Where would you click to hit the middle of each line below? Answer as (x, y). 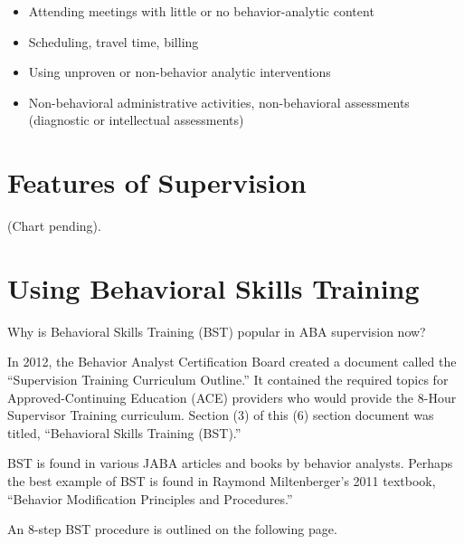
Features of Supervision (157, 182)
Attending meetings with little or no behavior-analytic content (201, 11)
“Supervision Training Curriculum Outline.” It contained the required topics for (228, 379)
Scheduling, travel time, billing (114, 41)
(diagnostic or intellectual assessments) (136, 120)
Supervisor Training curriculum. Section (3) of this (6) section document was (221, 415)
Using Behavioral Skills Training (213, 287)
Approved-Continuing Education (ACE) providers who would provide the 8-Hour (232, 397)
